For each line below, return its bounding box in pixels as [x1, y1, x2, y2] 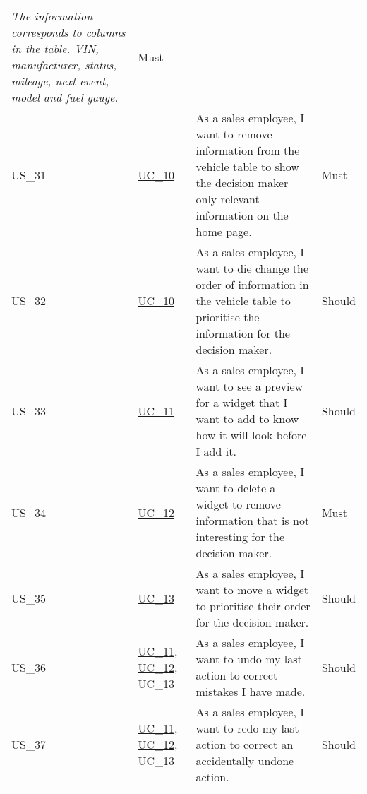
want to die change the [195, 260, 309, 276]
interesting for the [195, 528, 285, 545]
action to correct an [195, 736, 294, 752]
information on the [195, 207, 289, 223]
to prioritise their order [195, 598, 311, 614]
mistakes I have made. [195, 683, 306, 699]
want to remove [195, 126, 272, 142]
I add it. [195, 443, 236, 459]
